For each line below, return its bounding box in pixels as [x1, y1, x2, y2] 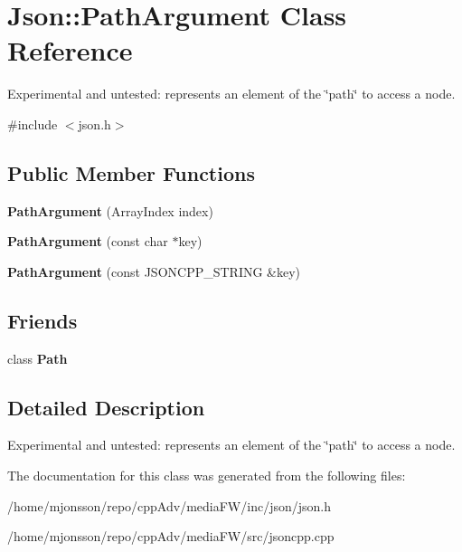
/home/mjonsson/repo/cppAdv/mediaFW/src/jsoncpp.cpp [7, 527, 335, 546]
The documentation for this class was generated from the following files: [7, 466, 406, 485]
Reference [7, 32, 133, 69]
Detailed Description [7, 393, 205, 421]
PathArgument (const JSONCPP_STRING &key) [7, 262, 301, 281]
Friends [7, 306, 78, 334]
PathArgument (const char [7, 232, 168, 251]
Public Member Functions [7, 158, 255, 186]
